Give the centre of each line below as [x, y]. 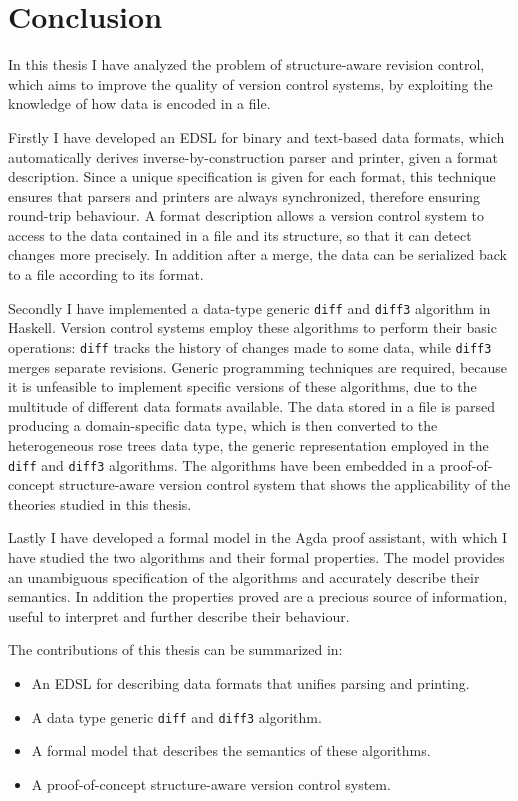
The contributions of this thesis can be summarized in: [175, 649]
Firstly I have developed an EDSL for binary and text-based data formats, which [256, 136]
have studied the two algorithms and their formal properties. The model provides [256, 556]
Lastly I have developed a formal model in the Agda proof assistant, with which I [258, 537]
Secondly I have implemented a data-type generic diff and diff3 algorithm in [249, 307]
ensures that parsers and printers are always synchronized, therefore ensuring [244, 195]
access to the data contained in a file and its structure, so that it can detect [240, 234]
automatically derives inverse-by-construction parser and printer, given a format [253, 156]
